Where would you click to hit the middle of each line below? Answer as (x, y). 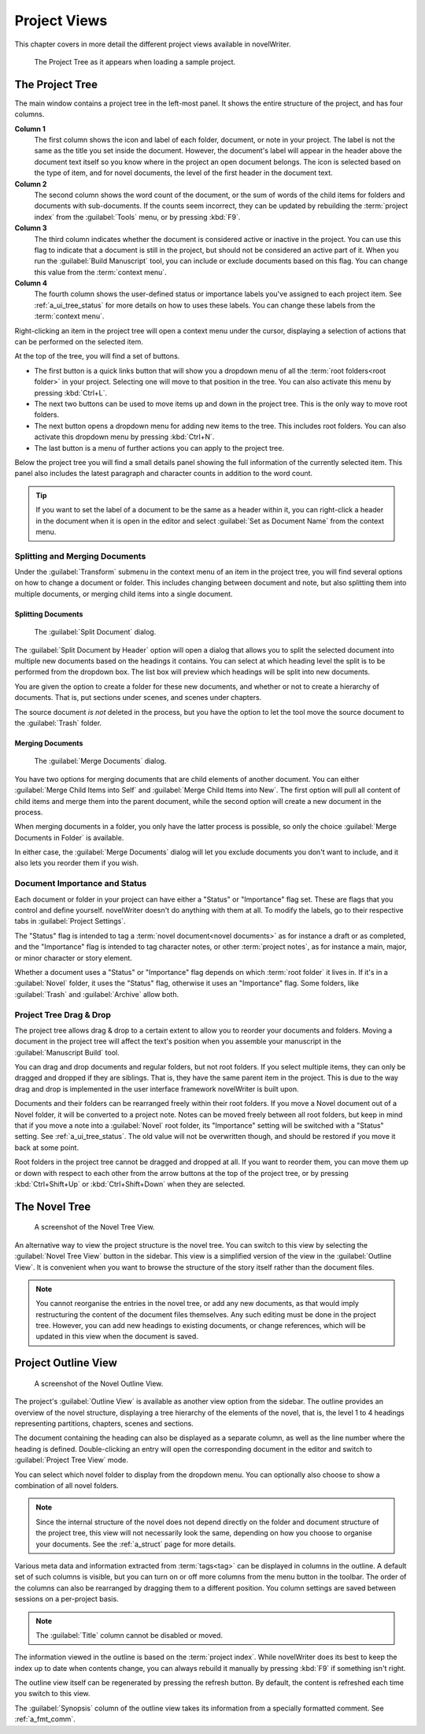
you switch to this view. (52, 1694)
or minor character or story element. (74, 958)
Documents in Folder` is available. (69, 837)
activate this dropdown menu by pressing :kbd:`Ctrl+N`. (124, 437)
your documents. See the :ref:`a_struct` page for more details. (136, 1544)
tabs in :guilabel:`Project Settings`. (70, 921)
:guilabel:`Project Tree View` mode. (72, 1460)
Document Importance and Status (81, 884)
